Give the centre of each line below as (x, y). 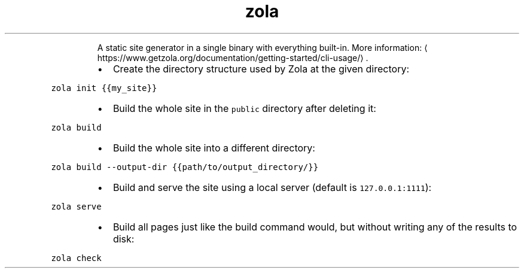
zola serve (76, 206)
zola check (76, 258)
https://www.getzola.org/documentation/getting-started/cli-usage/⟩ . (233, 57)
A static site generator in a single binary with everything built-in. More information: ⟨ (262, 47)
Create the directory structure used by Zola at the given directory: (261, 69)
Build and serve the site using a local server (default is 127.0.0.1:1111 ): (272, 187)
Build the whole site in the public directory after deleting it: (244, 108)
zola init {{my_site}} (104, 88)
